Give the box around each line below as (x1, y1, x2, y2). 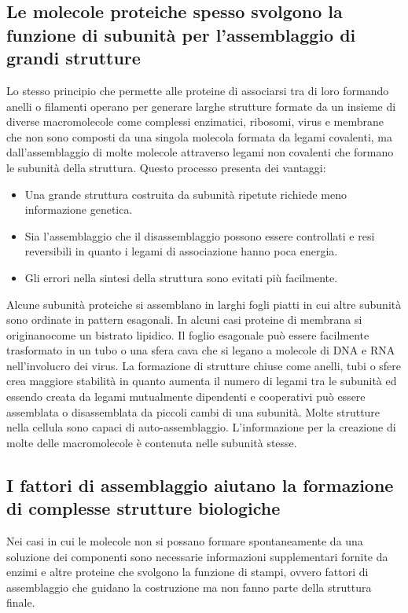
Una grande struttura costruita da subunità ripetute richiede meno (24, 185, 347, 202)
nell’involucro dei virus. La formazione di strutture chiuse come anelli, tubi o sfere (6, 357, 402, 373)
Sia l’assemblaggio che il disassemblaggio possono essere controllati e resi (24, 227, 375, 244)
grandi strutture (6, 46, 141, 70)
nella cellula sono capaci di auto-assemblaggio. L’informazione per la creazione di (6, 419, 396, 435)
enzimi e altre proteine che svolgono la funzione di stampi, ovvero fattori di (6, 563, 369, 580)
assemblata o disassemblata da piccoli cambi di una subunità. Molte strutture (6, 403, 380, 420)
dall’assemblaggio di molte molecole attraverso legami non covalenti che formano (6, 144, 394, 160)
